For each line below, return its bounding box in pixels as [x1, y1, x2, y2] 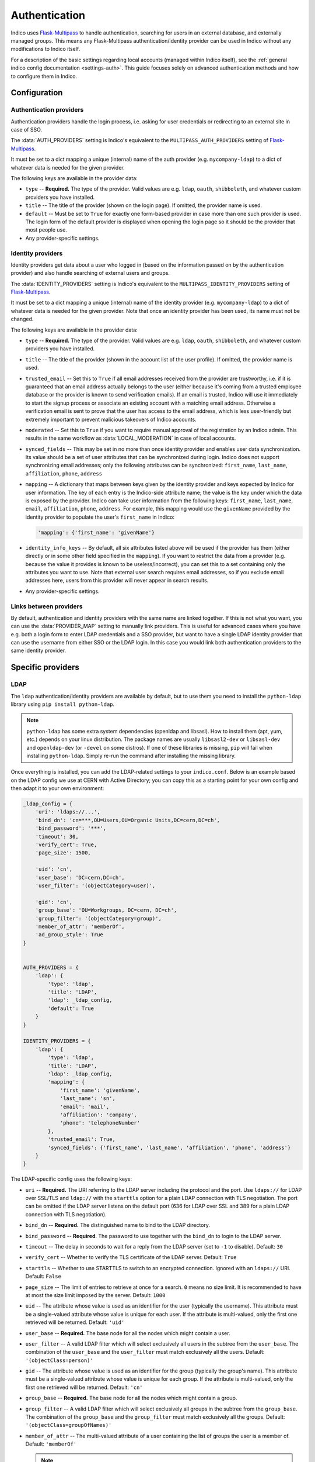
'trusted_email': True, [47, 1136, 116, 1143]
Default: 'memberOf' [25, 1440, 77, 1447]
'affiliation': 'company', [60, 1111, 137, 1118]
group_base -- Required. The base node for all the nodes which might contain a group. [25, 1395, 237, 1402]
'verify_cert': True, [35, 842, 97, 848]
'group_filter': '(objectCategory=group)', [35, 915, 162, 922]
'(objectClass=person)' [25, 1357, 93, 1364]
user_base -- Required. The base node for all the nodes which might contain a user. [25, 1329, 230, 1336]
